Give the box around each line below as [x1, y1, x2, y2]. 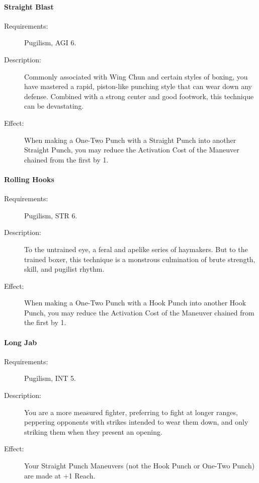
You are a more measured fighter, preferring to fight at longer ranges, [24, 407, 238, 417]
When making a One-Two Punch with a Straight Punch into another [24, 134, 236, 145]
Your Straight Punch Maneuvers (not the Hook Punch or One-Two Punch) [24, 460, 255, 471]
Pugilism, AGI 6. [24, 37, 76, 48]
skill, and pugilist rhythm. [24, 264, 105, 274]
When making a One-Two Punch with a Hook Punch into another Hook [24, 297, 246, 308]
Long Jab [4, 337, 37, 347]
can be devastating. [24, 101, 84, 111]
